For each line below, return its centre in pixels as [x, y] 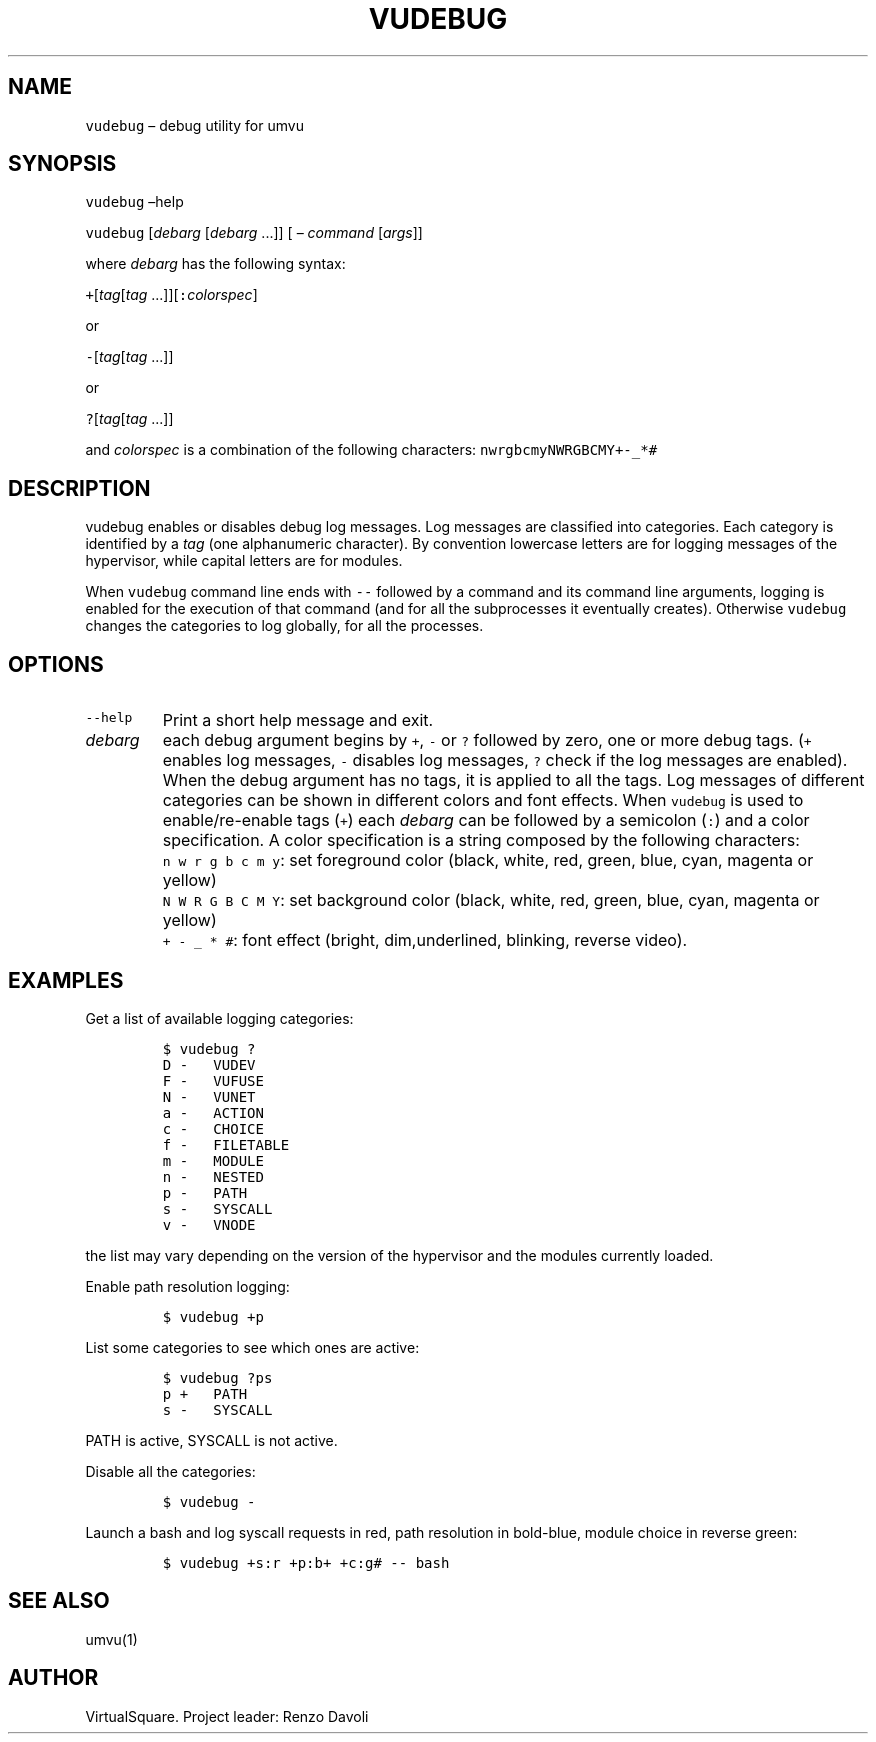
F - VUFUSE [213, 1080]
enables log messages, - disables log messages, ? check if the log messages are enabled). [505, 760]
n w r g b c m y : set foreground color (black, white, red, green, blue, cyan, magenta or [488, 860]
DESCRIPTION [79, 488]
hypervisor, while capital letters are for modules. [244, 561]
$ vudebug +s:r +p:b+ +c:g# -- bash [306, 1562]
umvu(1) [111, 1639]
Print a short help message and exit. [298, 720]
